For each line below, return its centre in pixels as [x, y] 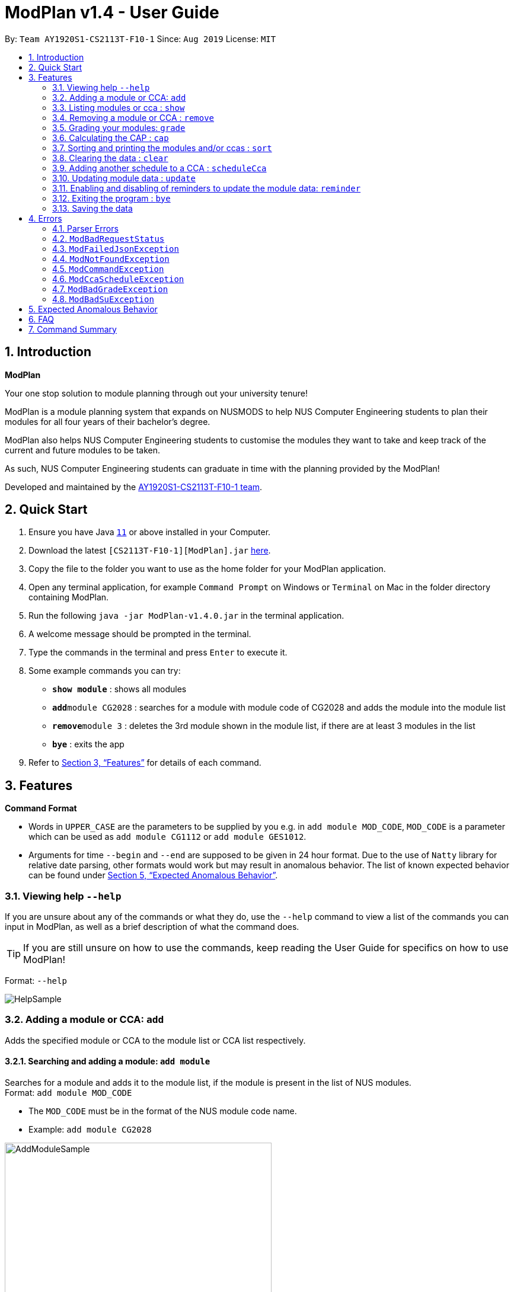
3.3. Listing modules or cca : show [119, 107]
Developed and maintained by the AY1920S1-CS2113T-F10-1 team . [134, 487]
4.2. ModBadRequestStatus [108, 238]
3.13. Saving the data [92, 208]
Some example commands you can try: [105, 671]
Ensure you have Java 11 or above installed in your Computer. [150, 532]
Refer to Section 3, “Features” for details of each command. [145, 763]
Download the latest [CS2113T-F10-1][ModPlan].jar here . [150, 551]
